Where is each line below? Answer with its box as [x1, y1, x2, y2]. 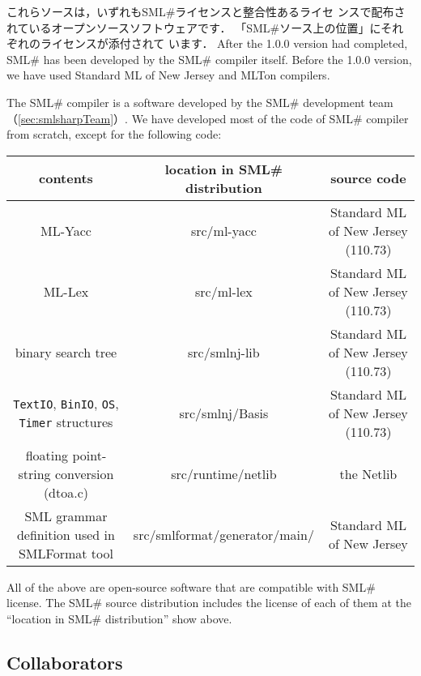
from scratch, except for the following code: [6, 126, 222, 143]
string [18, 464, 51, 483]
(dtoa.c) [43, 482, 88, 502]
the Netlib [339, 464, 398, 483]
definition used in [16, 524, 115, 544]
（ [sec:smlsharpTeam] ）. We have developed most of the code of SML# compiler [6, 109, 409, 126]
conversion [54, 464, 114, 483]
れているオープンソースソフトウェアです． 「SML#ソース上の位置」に [6, 19, 381, 36]
